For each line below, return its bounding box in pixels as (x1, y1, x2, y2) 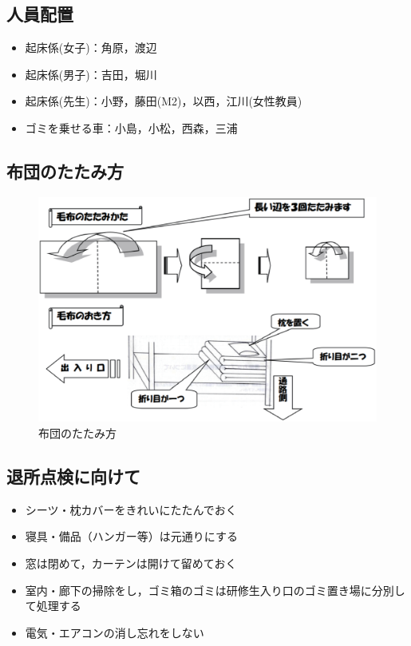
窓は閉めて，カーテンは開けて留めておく (25, 554, 237, 571)
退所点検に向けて (6, 463, 140, 488)
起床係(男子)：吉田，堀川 (25, 65, 157, 82)
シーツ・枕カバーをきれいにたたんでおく (25, 501, 237, 517)
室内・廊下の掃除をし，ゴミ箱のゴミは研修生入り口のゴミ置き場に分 (25, 581, 383, 598)
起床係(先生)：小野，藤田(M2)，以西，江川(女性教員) (25, 93, 302, 109)
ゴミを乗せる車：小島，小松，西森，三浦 (25, 119, 238, 136)
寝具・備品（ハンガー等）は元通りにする (25, 528, 238, 545)
